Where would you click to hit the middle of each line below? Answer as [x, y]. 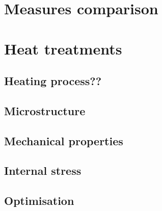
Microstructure [45, 110]
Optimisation [39, 201]
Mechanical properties [64, 140]
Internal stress [43, 170]
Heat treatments [63, 48]
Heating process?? [53, 81]
